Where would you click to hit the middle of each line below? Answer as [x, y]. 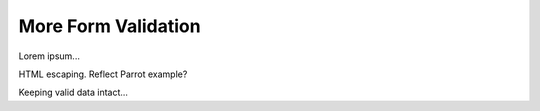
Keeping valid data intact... [73, 92]
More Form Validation [109, 26]
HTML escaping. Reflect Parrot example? [103, 74]
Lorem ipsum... [49, 56]
